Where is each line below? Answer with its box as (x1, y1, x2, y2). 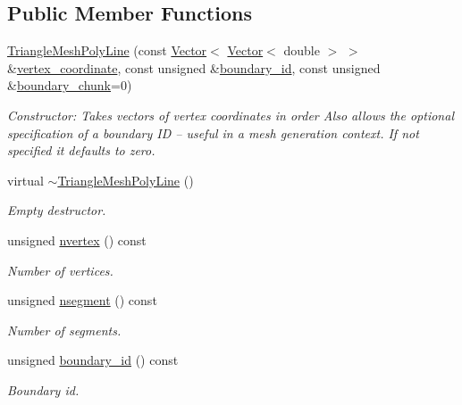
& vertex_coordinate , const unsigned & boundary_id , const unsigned (7, 58, 381, 77)
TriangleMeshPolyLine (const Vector (7, 41, 207, 60)
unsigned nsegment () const (7, 291, 157, 310)
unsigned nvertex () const (7, 230, 147, 249)
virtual (7, 170, 44, 189)
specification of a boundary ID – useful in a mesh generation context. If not (7, 123, 419, 142)
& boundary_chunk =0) (7, 76, 132, 95)
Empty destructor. (7, 201, 106, 219)
